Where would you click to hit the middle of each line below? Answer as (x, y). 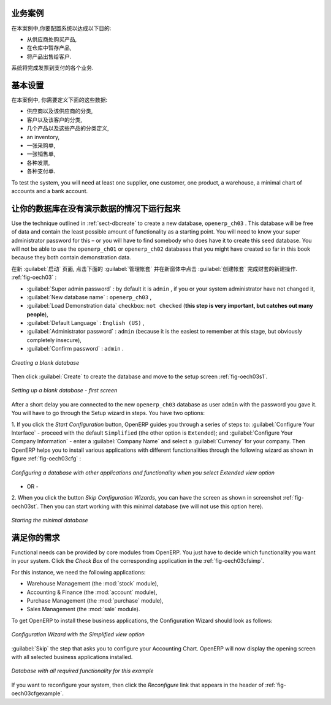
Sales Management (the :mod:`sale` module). (83, 609)
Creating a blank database (45, 362)
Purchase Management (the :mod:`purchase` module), (95, 600)
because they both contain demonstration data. (71, 257)
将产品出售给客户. (49, 56)
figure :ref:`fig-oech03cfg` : (46, 459)
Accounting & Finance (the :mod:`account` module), (92, 592)
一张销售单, (41, 154)
